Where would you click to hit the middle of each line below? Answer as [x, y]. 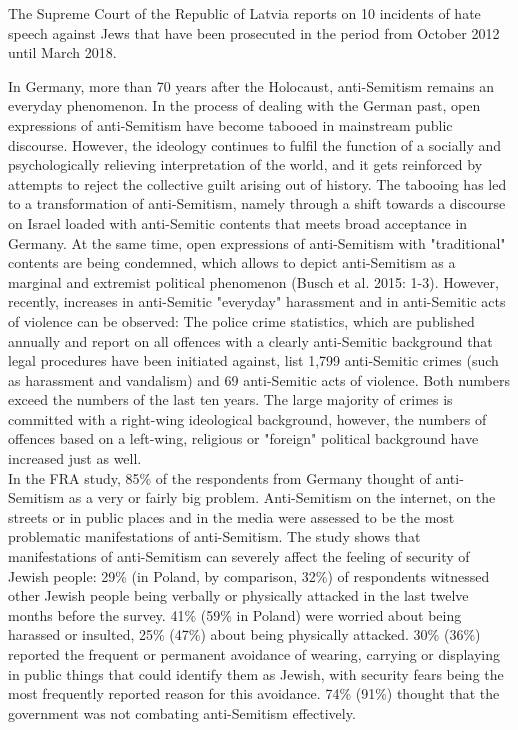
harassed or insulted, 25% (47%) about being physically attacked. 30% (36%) [244, 634]
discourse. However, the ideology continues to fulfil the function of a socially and [255, 144]
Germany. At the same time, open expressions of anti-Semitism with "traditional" [257, 242]
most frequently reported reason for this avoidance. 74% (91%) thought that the [254, 693]
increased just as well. [75, 458]
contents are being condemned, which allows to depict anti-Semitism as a [232, 262]
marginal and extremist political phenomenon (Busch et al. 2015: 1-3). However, [253, 281]
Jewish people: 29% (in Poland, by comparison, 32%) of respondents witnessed [249, 575]
